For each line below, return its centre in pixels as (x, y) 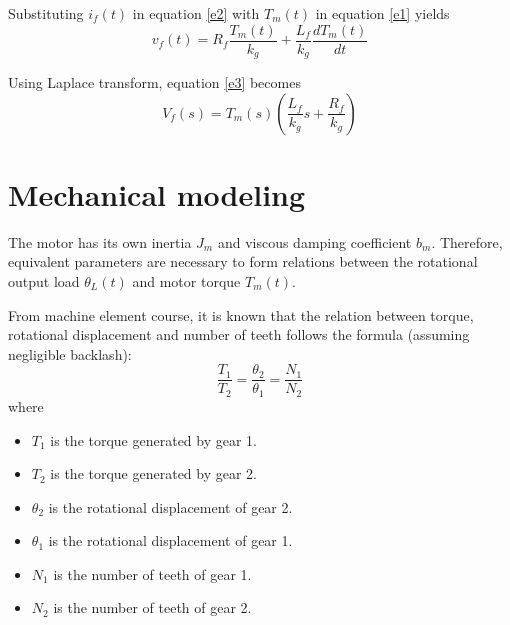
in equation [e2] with (196, 13)
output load (44, 281)
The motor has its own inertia (100, 241)
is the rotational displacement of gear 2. (170, 506)
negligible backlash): (70, 353)
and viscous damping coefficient (314, 241)
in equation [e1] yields (382, 13)
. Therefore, (467, 241)
